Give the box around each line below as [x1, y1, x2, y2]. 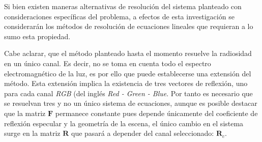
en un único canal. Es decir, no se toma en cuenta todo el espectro [4, 58, 211, 68]
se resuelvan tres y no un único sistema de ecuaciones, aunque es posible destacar [4, 98, 257, 108]
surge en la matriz [4, 128, 61, 138]
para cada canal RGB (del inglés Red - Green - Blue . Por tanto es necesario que [4, 88, 253, 98]
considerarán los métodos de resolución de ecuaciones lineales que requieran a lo [4, 21, 253, 32]
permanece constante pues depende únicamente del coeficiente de [55, 107, 258, 118]
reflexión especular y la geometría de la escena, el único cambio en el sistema [4, 118, 244, 128]
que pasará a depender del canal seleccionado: [71, 128, 214, 138]
